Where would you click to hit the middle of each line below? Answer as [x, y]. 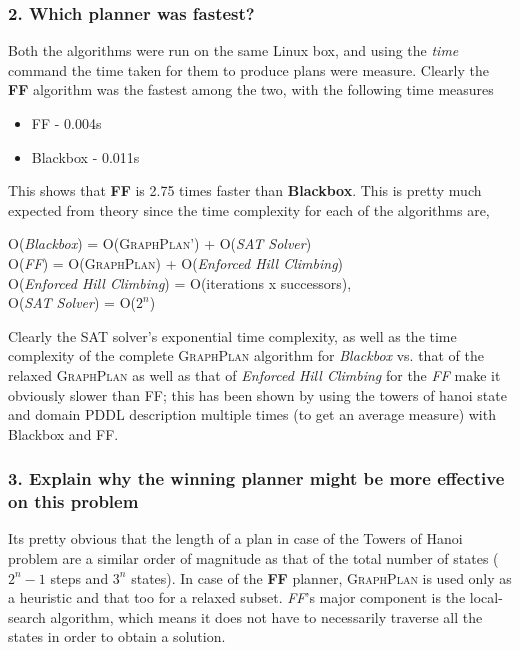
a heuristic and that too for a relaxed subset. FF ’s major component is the [237, 597]
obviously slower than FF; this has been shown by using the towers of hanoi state [257, 394]
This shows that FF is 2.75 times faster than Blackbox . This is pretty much [245, 190]
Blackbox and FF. [63, 433]
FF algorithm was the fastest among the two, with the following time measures [251, 89]
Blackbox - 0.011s [85, 156]
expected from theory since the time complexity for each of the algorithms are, [249, 209]
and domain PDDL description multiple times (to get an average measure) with [252, 414]
